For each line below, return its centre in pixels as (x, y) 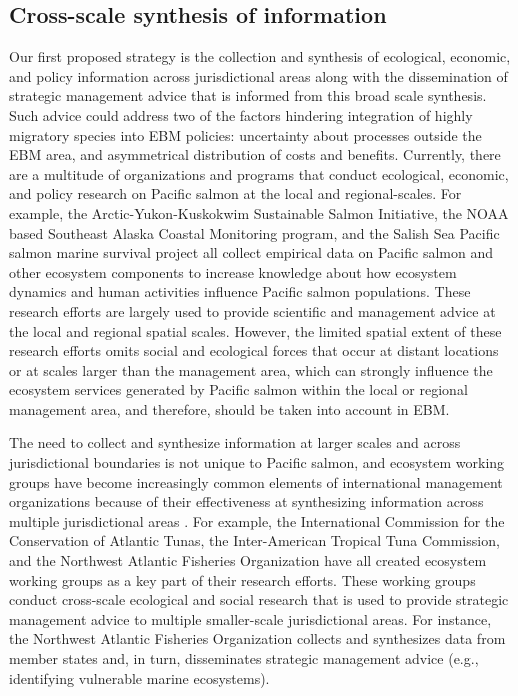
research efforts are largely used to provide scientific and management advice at (252, 310)
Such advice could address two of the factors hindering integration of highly (241, 114)
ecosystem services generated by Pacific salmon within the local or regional (238, 389)
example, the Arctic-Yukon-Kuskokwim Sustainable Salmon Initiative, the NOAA (259, 212)
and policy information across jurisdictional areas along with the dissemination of (258, 75)
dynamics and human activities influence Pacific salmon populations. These (240, 291)
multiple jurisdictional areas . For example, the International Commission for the (257, 520)
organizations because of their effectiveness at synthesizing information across (246, 501)
